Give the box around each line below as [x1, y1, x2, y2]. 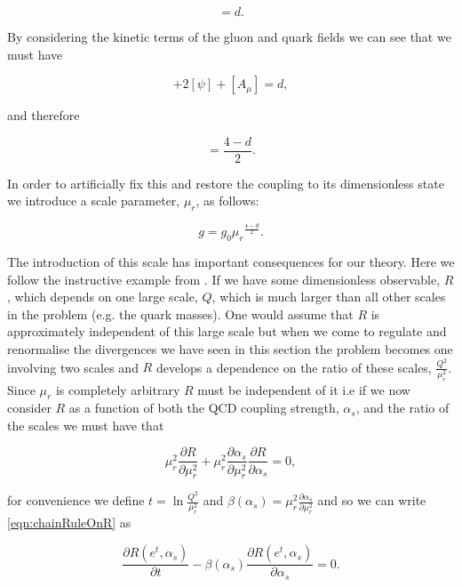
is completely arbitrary [55, 380, 180, 398]
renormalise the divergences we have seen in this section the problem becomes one [7, 339, 453, 358]
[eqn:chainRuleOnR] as [7, 513, 131, 532]
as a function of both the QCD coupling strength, [68, 398, 339, 417]
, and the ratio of [355, 398, 450, 417]
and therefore [7, 106, 80, 125]
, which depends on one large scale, [7, 287, 198, 306]
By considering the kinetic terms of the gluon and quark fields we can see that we [7, 28, 451, 45]
